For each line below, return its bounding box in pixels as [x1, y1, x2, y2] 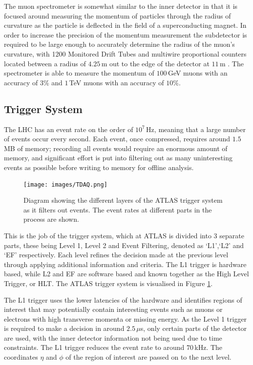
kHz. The [194, 342, 223, 352]
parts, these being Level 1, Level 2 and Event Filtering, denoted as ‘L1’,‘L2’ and [4, 240, 244, 250]
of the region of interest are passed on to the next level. [65, 352, 232, 362]
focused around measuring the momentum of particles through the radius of [4, 10, 231, 20]
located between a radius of [4, 58, 86, 68]
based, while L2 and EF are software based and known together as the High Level [4, 269, 249, 279]
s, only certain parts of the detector [140, 323, 247, 333]
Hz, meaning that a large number [146, 124, 246, 134]
